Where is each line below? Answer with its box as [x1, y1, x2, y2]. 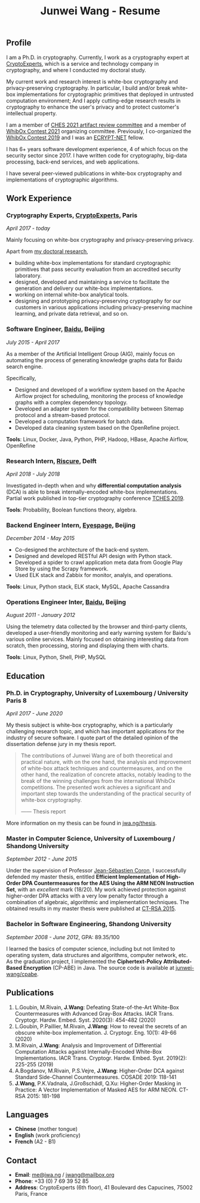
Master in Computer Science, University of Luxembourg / [6, 834, 176, 843]
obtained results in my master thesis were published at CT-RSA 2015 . [6, 905, 176, 912]
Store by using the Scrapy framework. [14, 565, 109, 572]
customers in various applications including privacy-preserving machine [14, 304, 193, 311]
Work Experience [6, 193, 72, 203]
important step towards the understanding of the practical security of [20, 790, 192, 797]
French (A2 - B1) [14, 1138, 56, 1145]
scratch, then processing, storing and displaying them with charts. [6, 642, 169, 649]
